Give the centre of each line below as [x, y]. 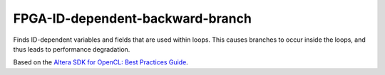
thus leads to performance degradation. [72, 49]
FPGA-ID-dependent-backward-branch [133, 18]
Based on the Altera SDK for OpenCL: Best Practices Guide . [101, 62]
